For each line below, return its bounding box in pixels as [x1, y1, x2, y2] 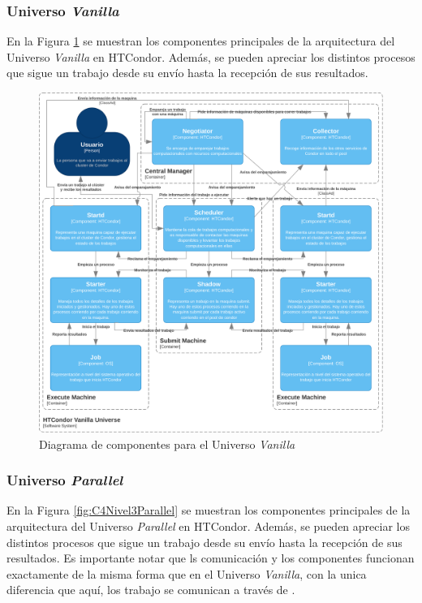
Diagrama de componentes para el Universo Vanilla [39, 435, 295, 452]
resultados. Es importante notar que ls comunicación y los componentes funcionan [6, 549, 415, 566]
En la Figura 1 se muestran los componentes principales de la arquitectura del [6, 32, 395, 50]
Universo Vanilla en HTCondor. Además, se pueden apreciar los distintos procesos [6, 48, 416, 65]
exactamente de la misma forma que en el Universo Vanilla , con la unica [6, 565, 367, 582]
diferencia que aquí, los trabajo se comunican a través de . [6, 581, 295, 598]
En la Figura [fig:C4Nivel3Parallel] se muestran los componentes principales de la [6, 502, 411, 519]
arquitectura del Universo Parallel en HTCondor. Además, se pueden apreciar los [6, 518, 410, 535]
